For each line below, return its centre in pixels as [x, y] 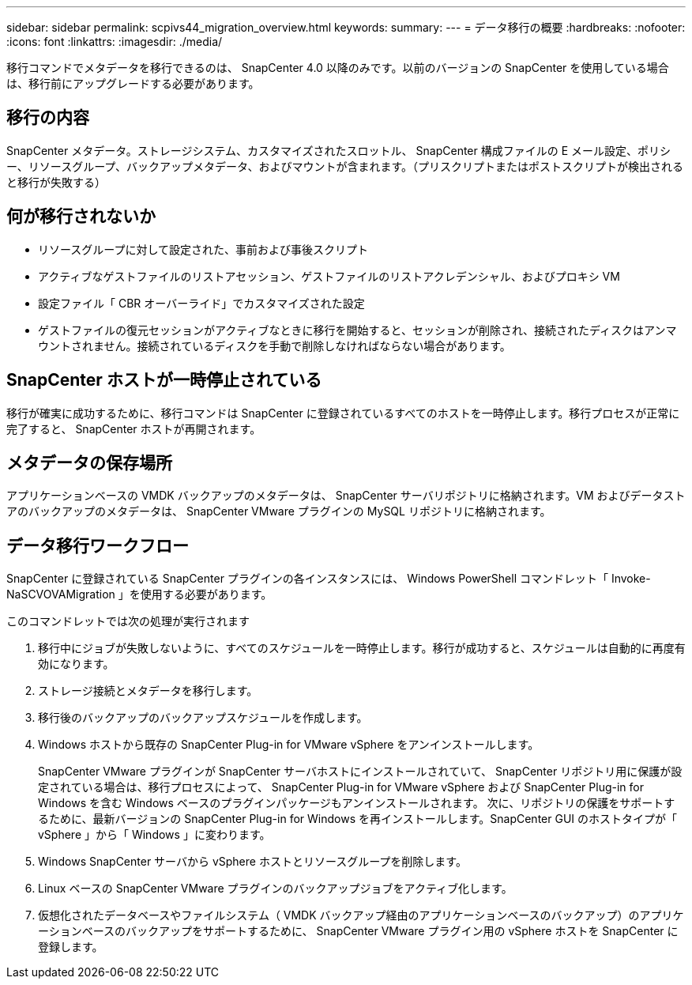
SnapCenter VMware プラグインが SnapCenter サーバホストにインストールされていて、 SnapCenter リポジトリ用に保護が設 [360, 772]
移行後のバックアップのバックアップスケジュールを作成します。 [203, 718]
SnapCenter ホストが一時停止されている [164, 380]
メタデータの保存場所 [89, 462]
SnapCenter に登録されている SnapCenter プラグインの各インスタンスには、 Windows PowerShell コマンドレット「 [307, 579]
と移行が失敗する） [56, 182]
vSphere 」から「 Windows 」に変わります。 [154, 835]
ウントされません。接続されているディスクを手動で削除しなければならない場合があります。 [275, 345]
